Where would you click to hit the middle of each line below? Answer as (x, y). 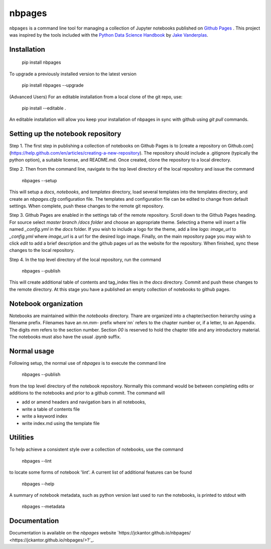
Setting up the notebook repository (65, 134)
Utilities (22, 437)
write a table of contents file (51, 409)
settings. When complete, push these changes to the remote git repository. (87, 206)
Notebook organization (46, 304)
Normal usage (32, 351)
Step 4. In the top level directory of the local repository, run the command (85, 259)
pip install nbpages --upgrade (53, 85)
